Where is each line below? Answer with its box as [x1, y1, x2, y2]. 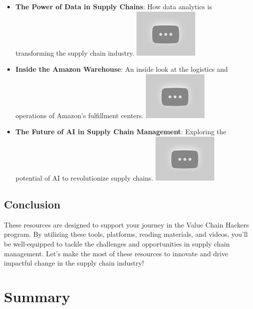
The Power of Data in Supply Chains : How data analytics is [15, 1, 212, 11]
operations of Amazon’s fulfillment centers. [15, 110, 144, 120]
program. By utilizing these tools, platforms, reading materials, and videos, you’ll [4, 229, 248, 239]
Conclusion [4, 196, 61, 211]
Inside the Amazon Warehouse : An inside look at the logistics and [15, 64, 228, 74]
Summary [4, 286, 70, 306]
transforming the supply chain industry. [15, 47, 135, 58]
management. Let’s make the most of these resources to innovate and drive [4, 248, 228, 258]
